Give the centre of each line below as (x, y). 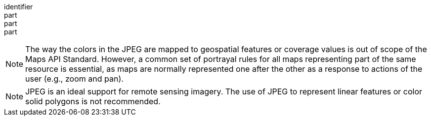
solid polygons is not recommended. (93, 101)
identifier (19, 7)
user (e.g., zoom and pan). (74, 79)
